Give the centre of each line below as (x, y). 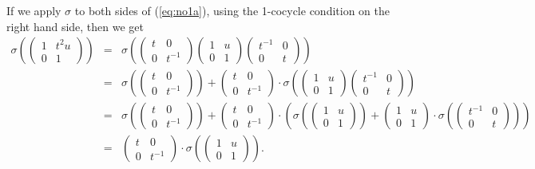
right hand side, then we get (75, 26)
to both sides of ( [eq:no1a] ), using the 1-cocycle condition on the (232, 10)
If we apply (34, 10)
